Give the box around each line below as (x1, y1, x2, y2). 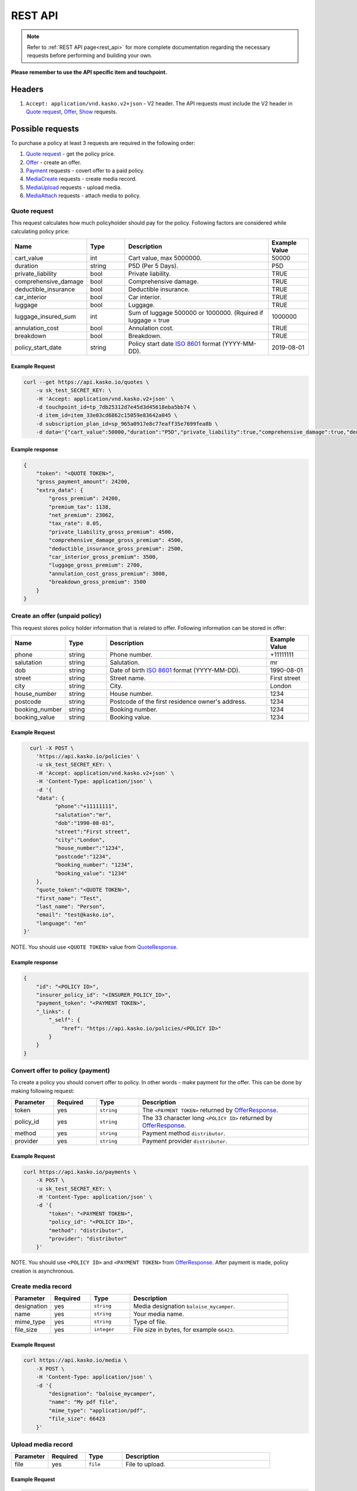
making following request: (11, 1087, 74, 1094)
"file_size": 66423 (48, 1415, 105, 1422)
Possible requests (11, 123, 80, 134)
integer (93, 1326, 115, 1333)
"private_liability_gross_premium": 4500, (48, 528, 175, 535)
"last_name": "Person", (36, 904, 105, 910)
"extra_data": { (36, 487, 83, 493)
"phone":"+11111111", (54, 803, 118, 810)
